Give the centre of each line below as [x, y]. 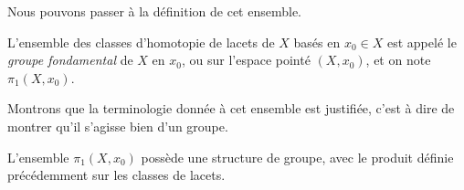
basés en [317, 42]
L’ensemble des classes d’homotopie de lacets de [141, 42]
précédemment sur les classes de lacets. [116, 175]
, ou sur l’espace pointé [246, 60]
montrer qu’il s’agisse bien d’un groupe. [118, 126]
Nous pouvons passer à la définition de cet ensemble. [155, 11]
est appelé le [422, 42]
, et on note [398, 60]
